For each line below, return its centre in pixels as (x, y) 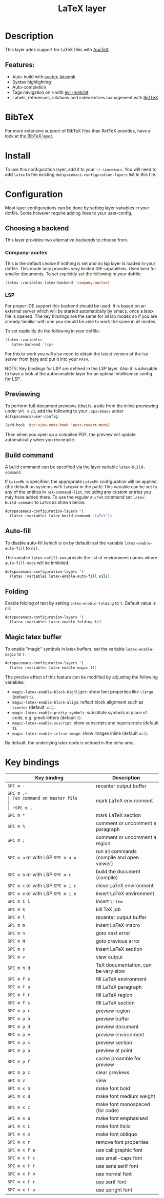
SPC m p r (19, 1011)
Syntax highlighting (31, 82)
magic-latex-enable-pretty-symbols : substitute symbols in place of (80, 712)
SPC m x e (19, 1118)
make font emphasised (122, 1118)
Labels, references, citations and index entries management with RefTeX (85, 97)
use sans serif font (117, 1166)
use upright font (114, 1190)
